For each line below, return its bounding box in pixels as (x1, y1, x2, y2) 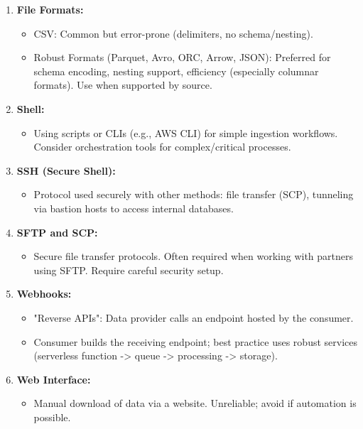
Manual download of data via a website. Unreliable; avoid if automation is (33, 396, 357, 411)
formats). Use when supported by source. (33, 77, 212, 92)
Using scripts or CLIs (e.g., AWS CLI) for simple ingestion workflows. (33, 125, 338, 140)
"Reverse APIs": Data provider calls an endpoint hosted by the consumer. (33, 310, 354, 325)
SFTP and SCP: (16, 224, 98, 239)
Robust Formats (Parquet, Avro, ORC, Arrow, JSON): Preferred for (33, 50, 331, 65)
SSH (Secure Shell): (16, 163, 116, 178)
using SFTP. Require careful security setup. (33, 262, 224, 277)
